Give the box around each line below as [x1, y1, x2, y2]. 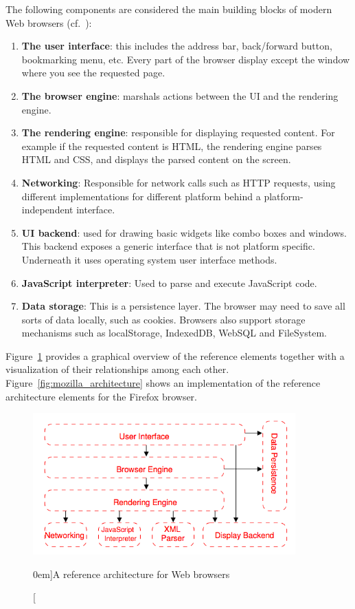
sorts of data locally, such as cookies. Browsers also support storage [21, 312, 306, 326]
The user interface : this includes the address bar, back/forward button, [21, 39, 332, 53]
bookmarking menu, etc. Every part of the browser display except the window [21, 52, 350, 66]
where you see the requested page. [21, 65, 165, 80]
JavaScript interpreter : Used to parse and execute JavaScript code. [21, 275, 317, 290]
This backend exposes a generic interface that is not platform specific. [21, 239, 315, 253]
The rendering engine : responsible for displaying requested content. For [21, 125, 335, 140]
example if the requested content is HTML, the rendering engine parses [21, 138, 322, 153]
